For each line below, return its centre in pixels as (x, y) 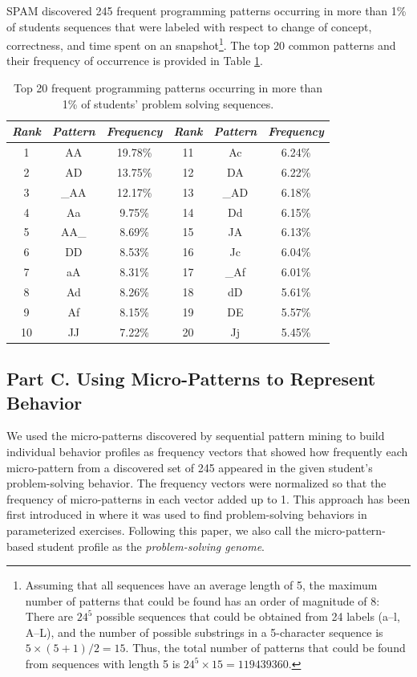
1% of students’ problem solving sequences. (168, 103)
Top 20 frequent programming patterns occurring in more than (168, 88)
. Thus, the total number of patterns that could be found (265, 648)
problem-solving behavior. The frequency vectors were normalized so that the (196, 483)
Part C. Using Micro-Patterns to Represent (191, 379)
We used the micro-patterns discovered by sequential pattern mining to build (196, 436)
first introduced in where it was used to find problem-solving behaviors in (187, 514)
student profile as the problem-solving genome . (151, 546)
